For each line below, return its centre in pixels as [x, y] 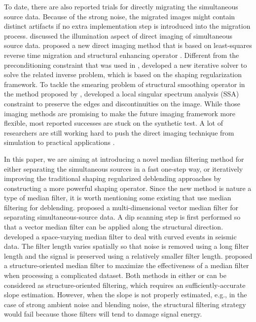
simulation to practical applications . [59, 142]
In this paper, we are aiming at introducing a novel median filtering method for [124, 159]
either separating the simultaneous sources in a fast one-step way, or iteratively [124, 168]
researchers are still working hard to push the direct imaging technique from [119, 132]
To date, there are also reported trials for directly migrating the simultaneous [121, 6]
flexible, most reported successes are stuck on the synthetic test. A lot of [113, 123]
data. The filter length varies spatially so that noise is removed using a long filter [127, 246]
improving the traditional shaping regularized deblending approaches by [113, 178]
